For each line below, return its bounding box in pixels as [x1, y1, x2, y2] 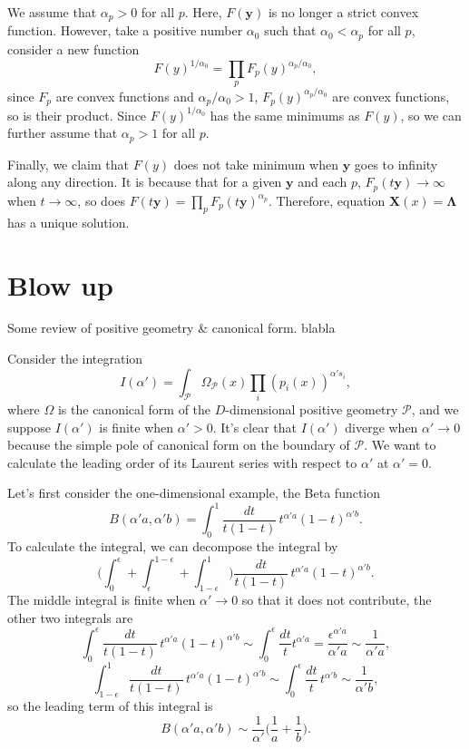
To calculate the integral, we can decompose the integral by [7, 537, 338, 556]
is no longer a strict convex [268, 3, 419, 21]
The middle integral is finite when [7, 590, 196, 609]
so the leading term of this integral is [7, 695, 213, 715]
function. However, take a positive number [7, 21, 243, 40]
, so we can [400, 105, 462, 124]
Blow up [7, 266, 113, 303]
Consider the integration [7, 349, 143, 368]
